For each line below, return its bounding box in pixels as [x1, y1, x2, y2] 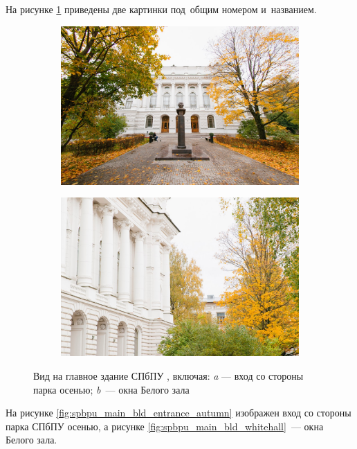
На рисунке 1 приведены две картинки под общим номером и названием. [6, 2, 317, 16]
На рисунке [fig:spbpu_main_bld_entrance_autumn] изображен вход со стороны [6, 405, 351, 420]
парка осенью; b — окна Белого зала [33, 382, 190, 396]
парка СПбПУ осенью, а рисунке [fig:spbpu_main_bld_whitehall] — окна [6, 419, 324, 433]
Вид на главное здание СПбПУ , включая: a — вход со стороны [33, 369, 304, 382]
